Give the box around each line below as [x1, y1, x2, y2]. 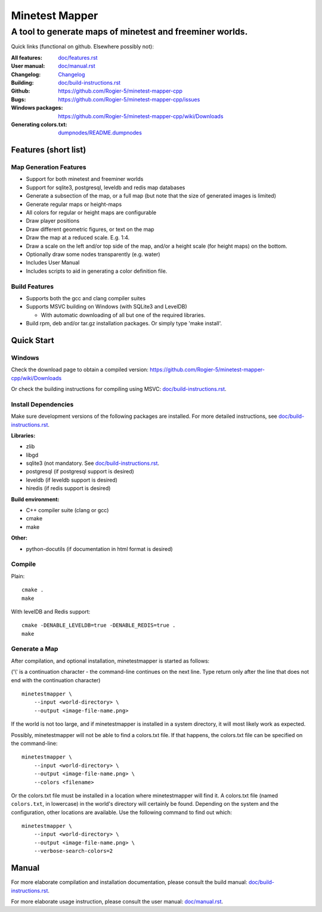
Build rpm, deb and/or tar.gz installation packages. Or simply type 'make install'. [26, 320, 222, 327]
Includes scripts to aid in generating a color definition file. [26, 267, 168, 275]
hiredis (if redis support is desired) [26, 485, 111, 492]
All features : [11, 54, 43, 61]
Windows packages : [11, 104, 63, 112]
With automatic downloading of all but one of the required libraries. [41, 311, 206, 319]
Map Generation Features [11, 163, 86, 171]
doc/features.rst [58, 54, 98, 61]
